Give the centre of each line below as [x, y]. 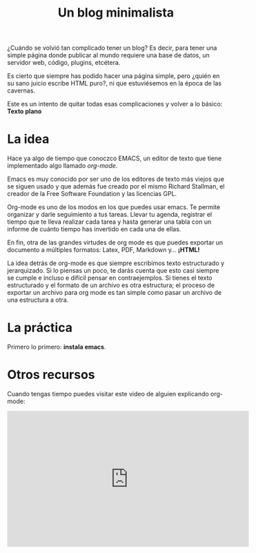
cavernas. [21, 90]
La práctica [40, 328]
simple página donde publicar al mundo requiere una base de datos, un [108, 55]
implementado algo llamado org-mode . [62, 166]
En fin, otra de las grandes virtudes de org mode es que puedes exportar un [115, 242]
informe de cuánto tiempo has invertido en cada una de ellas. [94, 229]
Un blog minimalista [116, 13]
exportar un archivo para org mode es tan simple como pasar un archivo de [115, 293]
